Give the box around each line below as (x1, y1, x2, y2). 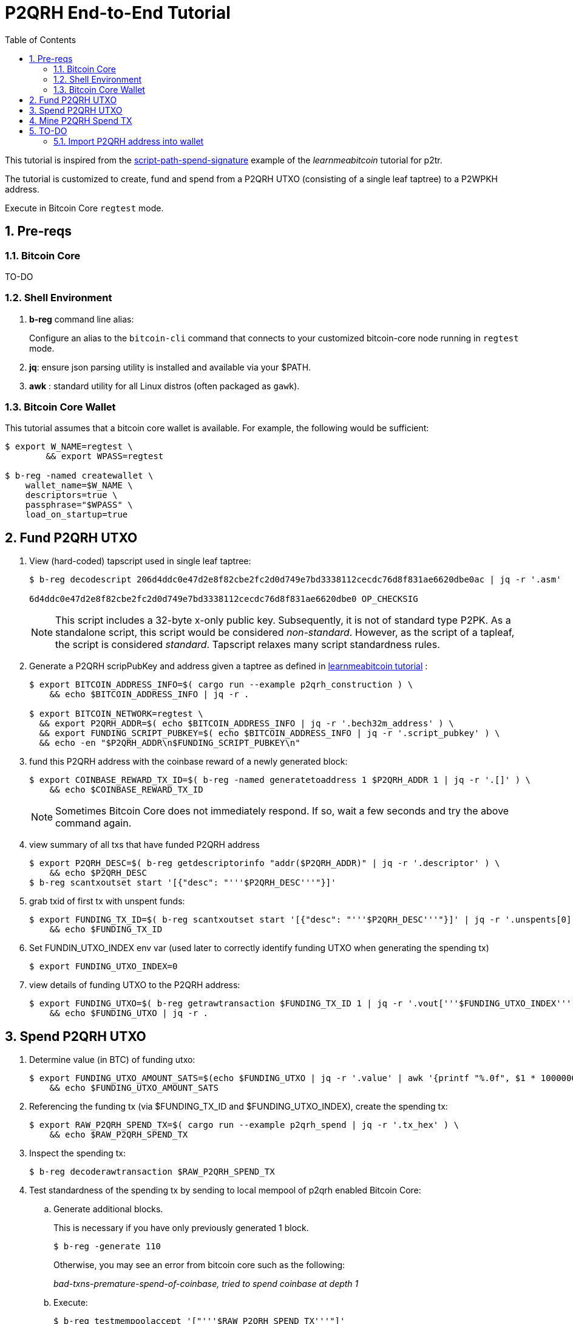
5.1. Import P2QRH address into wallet (53, 135, 204, 146)
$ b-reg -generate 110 (53, 1241, 161, 1252)
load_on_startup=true (25, 510, 128, 520)
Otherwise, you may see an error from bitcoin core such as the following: (53, 1260, 345, 1271)
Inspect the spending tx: (29, 1148, 126, 1159)
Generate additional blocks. (53, 1204, 163, 1215)
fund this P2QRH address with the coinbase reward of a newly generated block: (29, 756, 348, 767)
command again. (55, 817, 132, 830)
